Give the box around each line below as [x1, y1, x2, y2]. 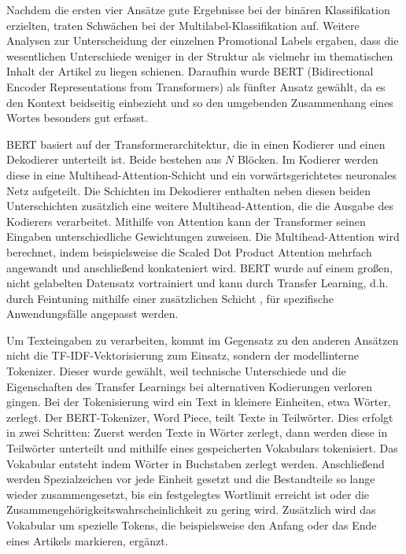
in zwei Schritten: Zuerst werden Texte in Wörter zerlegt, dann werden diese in [6, 424, 388, 441]
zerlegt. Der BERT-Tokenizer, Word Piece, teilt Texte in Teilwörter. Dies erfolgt [6, 408, 393, 425]
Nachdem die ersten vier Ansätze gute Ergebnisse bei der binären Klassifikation [6, 2, 390, 17]
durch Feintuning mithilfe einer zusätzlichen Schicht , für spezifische [6, 290, 334, 306]
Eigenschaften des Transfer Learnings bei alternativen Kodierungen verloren [6, 378, 372, 394]
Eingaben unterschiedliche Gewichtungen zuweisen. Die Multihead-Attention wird [6, 228, 400, 245]
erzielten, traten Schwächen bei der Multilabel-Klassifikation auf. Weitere [6, 17, 360, 33]
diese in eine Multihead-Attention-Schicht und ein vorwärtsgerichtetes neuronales [6, 166, 397, 183]
